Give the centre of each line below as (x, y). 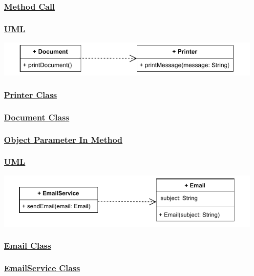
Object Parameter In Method (63, 139)
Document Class (37, 117)
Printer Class (31, 94)
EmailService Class (42, 268)
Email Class (28, 246)
